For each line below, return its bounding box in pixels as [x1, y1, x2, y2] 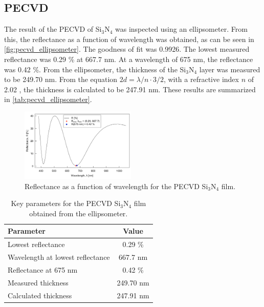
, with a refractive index [163, 74, 239, 85]
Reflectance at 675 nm [8, 264, 78, 275]
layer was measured [199, 64, 260, 74]
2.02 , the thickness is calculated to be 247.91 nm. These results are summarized [4, 84, 256, 94]
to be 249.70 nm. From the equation [4, 74, 118, 85]
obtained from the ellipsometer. [29, 208, 128, 218]
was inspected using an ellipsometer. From [115, 24, 248, 34]
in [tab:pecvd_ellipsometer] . [4, 94, 92, 105]
